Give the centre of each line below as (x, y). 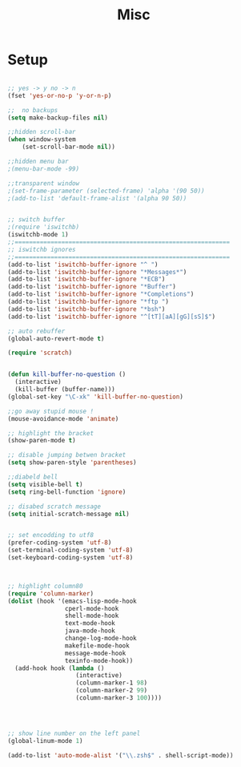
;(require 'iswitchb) (44, 227)
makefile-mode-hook (97, 646)
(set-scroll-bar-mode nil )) (68, 147)
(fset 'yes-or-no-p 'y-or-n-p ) (60, 95)
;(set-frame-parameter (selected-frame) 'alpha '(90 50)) (106, 191)
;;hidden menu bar (38, 162)
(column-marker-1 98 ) (112, 683)
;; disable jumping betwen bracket (67, 455)
